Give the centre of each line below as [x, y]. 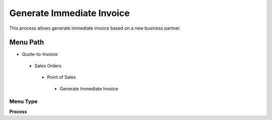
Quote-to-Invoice [40, 54]
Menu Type [23, 101]
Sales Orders [48, 66]
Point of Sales [61, 77]
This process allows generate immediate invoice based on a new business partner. [95, 28]
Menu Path [27, 42]
